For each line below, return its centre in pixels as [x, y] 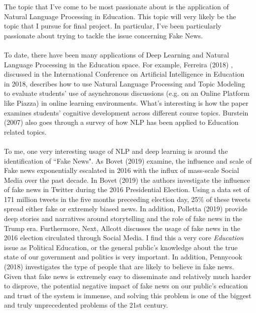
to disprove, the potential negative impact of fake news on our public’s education [126, 286]
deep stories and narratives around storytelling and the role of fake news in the [123, 218]
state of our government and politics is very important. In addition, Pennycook [123, 257]
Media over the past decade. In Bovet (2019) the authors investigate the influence [127, 180]
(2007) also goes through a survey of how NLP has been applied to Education [121, 122]
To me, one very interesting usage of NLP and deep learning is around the [116, 151]
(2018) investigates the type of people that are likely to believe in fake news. [119, 267]
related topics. [25, 131]
